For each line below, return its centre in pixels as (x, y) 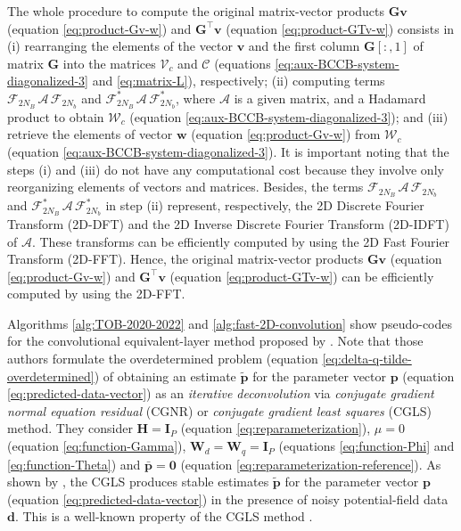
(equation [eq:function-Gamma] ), (97, 446)
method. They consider (70, 428)
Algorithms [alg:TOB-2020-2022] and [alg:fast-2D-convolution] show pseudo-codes (230, 323)
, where (195, 98)
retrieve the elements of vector (90, 134)
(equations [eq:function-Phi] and (366, 446)
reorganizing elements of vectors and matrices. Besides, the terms (185, 187)
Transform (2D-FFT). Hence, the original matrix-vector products (185, 259)
